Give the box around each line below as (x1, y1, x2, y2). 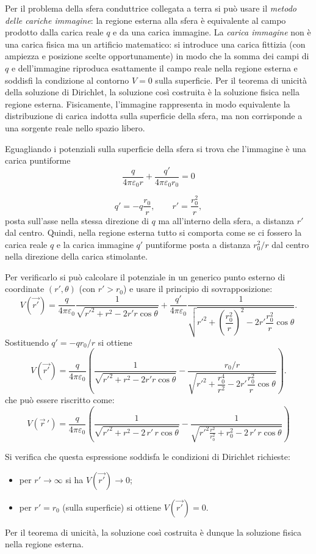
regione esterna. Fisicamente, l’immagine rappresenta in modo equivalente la (5, 97, 290, 110)
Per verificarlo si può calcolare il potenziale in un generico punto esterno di (5, 270, 285, 283)
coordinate (5, 282, 45, 295)
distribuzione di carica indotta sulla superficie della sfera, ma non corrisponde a (5, 109, 303, 122)
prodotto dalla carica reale (5, 26, 104, 38)
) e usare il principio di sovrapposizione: (123, 282, 273, 295)
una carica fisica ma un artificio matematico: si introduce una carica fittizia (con (5, 37, 306, 50)
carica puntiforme (5, 154, 71, 167)
